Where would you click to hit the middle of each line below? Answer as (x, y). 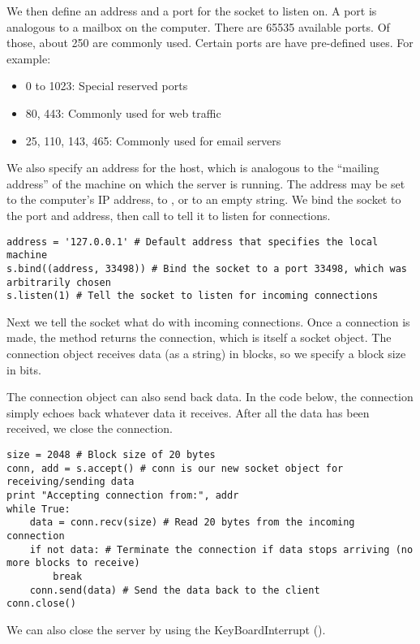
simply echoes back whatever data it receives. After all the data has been (188, 412)
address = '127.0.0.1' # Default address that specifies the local (193, 242)
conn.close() (41, 604)
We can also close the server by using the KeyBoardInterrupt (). (166, 629)
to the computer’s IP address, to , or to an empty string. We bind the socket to (204, 199)
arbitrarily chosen (59, 282)
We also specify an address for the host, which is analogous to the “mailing (193, 168)
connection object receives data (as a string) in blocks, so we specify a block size (206, 353)
